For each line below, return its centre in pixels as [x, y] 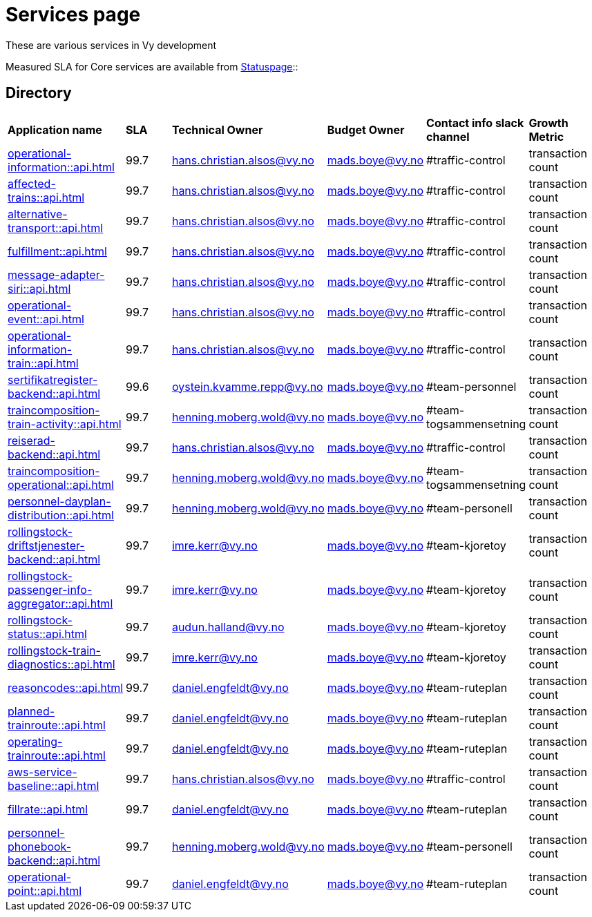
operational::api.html [61, 484]
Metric [546, 136]
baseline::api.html [54, 785]
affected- [32, 183]
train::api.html [43, 363]
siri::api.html [39, 288]
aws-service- [42, 772]
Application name [55, 129]
